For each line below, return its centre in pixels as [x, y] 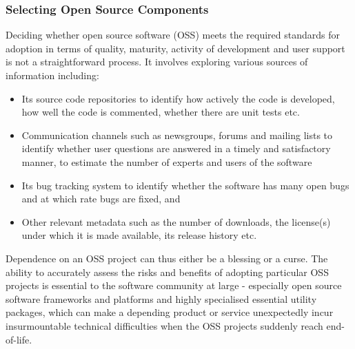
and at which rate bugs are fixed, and [101, 199]
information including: [52, 75]
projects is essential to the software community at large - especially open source [174, 285]
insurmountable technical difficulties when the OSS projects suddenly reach [164, 325]
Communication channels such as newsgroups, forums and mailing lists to [177, 135]
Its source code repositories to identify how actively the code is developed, [178, 98]
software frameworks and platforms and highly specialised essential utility [161, 298]
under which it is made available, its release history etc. [139, 235]
